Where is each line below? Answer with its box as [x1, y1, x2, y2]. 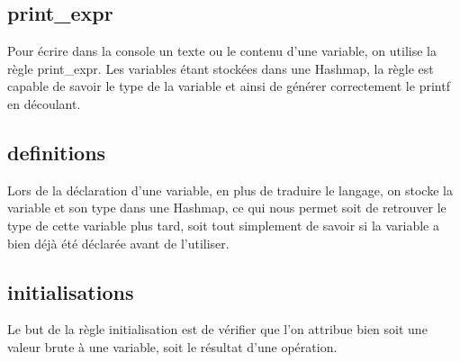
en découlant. [7, 94, 81, 113]
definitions [7, 138, 106, 166]
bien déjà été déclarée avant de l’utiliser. [7, 233, 230, 252]
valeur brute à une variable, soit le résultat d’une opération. [7, 337, 338, 356]
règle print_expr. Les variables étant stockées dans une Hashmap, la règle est [7, 59, 434, 77]
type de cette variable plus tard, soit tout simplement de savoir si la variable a [7, 215, 440, 234]
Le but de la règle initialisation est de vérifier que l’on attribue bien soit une [7, 320, 428, 339]
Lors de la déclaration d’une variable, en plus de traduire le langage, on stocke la [7, 180, 453, 199]
